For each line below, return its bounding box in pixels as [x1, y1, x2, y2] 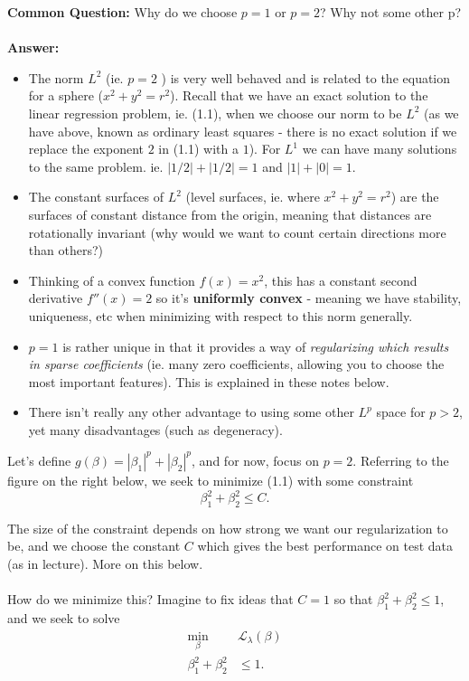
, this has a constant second [264, 270, 417, 289]
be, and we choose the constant [7, 536, 181, 555]
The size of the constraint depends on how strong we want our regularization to [7, 518, 448, 537]
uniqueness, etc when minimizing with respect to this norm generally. [28, 306, 413, 325]
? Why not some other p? [319, 3, 462, 21]
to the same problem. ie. [28, 156, 164, 175]
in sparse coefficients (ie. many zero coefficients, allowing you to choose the [28, 355, 445, 374]
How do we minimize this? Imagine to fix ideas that [7, 590, 294, 609]
